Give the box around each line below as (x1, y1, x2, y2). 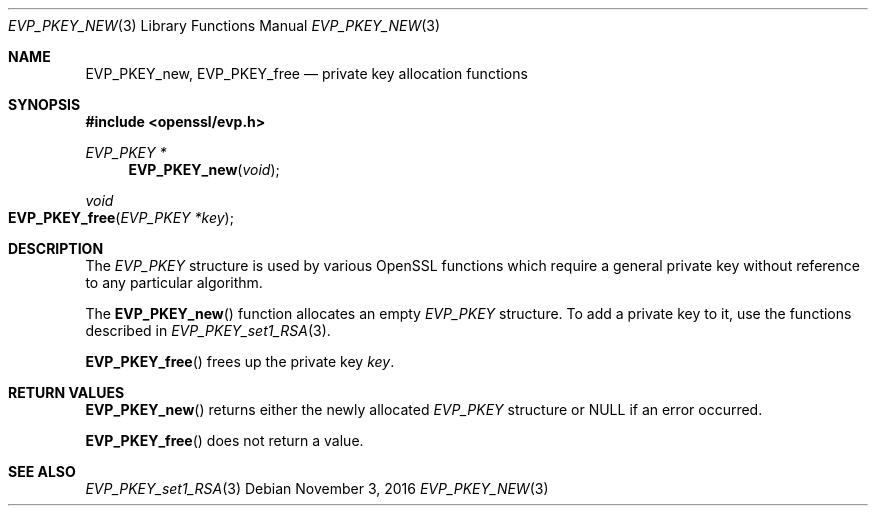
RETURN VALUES (8, 384, 125, 401)
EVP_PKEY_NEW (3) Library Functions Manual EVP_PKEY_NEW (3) (8, 17, 441, 34)
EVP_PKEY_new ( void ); (128, 161, 280, 178)
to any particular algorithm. (85, 274, 263, 291)
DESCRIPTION (8, 240, 104, 257)
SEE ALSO (8, 463, 76, 480)
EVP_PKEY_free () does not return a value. (85, 432, 364, 449)
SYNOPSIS (8, 96, 81, 113)
